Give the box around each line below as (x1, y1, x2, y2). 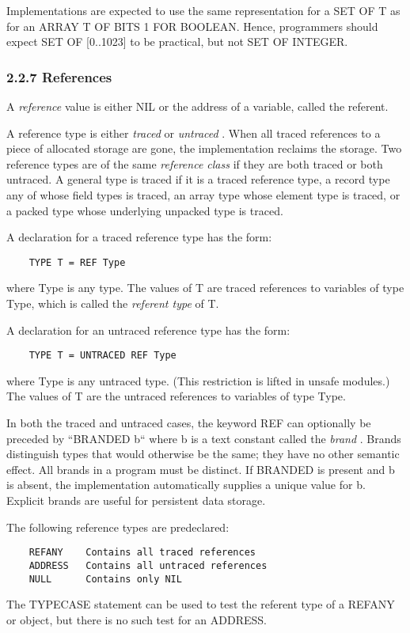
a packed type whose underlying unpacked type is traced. (6, 202, 283, 218)
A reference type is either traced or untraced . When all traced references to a (6, 124, 381, 141)
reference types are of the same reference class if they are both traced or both (6, 155, 383, 172)
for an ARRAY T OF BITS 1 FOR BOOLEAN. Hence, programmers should (6, 17, 378, 34)
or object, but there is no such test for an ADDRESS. (6, 611, 267, 627)
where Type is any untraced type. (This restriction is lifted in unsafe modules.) (6, 372, 390, 389)
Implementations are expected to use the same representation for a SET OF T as (6, 2, 401, 18)
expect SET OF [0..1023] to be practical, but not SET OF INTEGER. (6, 33, 348, 50)
